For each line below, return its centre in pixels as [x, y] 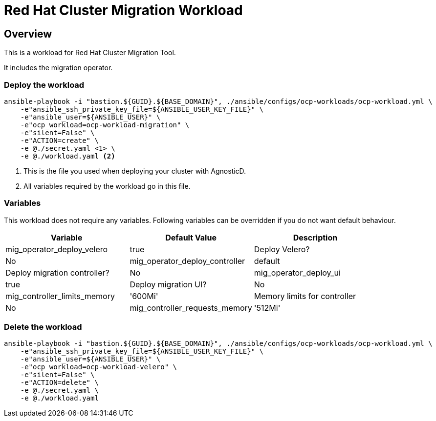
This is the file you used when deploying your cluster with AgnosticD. [135, 171]
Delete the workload [43, 327]
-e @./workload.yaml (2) [68, 156]
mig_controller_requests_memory [191, 308]
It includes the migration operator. [58, 68]
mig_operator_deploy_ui [297, 272]
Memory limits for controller [305, 296]
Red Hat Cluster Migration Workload [123, 10]
